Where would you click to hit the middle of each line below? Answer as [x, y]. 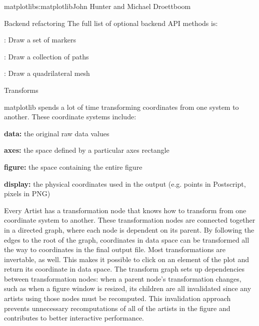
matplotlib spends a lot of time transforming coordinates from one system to [121, 107]
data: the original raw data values [57, 133]
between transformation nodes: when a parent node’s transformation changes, [123, 278]
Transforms [21, 90]
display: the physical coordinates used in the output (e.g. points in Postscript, [125, 183]
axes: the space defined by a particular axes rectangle [87, 150]
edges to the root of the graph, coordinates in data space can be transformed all [127, 239]
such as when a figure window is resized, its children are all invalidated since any [128, 288]
